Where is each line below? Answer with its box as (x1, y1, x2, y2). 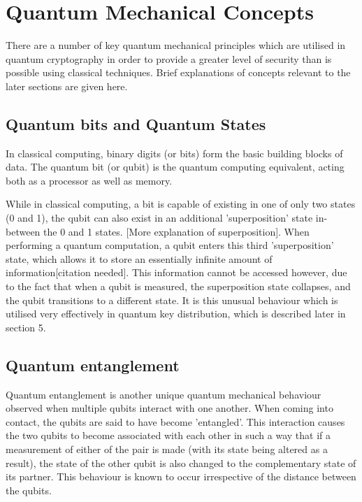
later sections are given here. (6, 78, 128, 93)
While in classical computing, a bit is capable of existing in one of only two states (6, 196, 356, 211)
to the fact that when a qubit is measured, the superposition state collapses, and (6, 279, 351, 294)
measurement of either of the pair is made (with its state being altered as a (6, 442, 328, 456)
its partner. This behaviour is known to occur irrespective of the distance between (6, 469, 356, 484)
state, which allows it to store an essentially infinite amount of (6, 251, 273, 266)
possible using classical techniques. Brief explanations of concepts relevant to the (6, 65, 351, 80)
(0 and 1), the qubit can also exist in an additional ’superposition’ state (6, 210, 313, 225)
